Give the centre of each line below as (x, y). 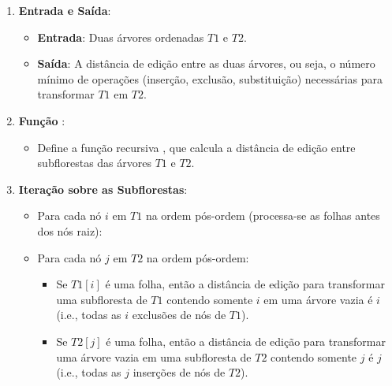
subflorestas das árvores (94, 163)
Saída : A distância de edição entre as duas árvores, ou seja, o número (206, 63)
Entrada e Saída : (65, 10)
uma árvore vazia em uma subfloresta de (154, 356)
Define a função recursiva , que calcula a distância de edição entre (196, 147)
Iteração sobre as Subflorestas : (103, 189)
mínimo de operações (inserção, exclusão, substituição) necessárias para (210, 78)
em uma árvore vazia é (318, 299)
